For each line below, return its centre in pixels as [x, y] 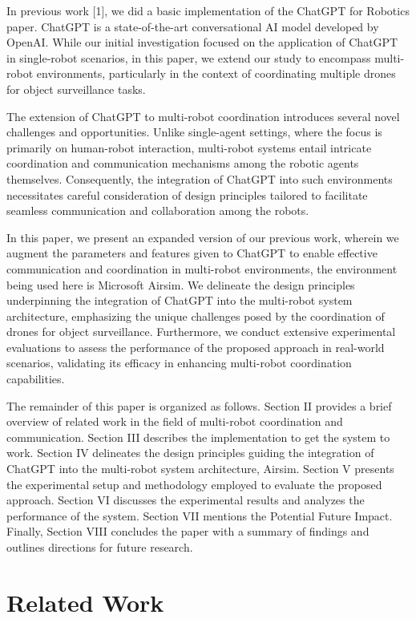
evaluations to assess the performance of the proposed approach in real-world [196, 347]
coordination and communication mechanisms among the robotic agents [183, 163]
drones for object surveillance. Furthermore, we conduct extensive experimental [201, 332]
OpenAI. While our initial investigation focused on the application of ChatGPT [202, 42]
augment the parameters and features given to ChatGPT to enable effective [192, 253]
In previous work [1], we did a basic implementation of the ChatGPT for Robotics [208, 10]
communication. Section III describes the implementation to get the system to [198, 437]
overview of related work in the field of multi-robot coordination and [175, 421]
